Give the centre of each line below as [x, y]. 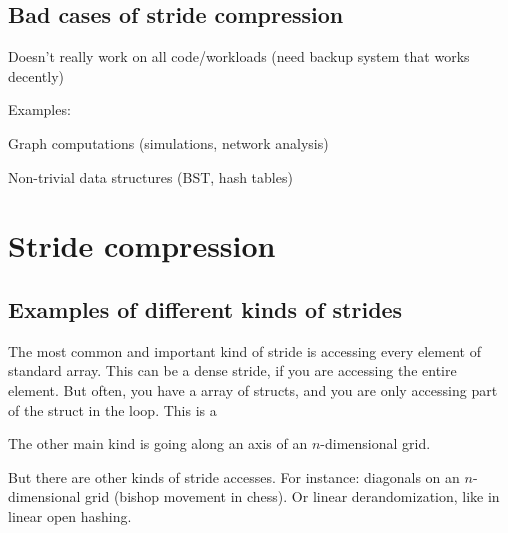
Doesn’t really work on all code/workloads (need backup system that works [239, 56]
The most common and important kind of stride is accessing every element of [244, 350]
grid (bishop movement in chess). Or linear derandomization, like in [292, 496]
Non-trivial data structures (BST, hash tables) [150, 176]
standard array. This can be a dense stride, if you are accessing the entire [232, 370]
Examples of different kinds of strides [205, 308]
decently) [36, 75]
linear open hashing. [70, 515]
